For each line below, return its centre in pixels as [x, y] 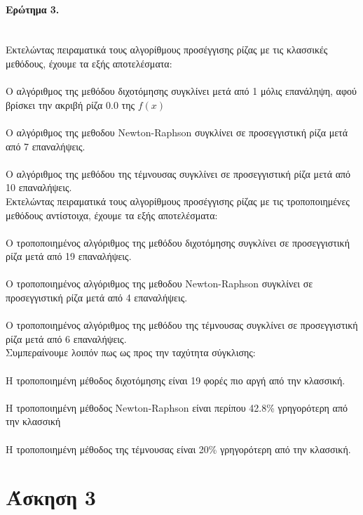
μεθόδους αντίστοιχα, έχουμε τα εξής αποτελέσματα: [112, 215]
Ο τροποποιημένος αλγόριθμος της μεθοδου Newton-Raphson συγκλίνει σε [159, 283]
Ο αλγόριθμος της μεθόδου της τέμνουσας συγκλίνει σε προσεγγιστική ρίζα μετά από [178, 173]
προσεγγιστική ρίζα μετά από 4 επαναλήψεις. [97, 298]
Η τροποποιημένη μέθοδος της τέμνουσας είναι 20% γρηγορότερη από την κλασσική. [178, 449]
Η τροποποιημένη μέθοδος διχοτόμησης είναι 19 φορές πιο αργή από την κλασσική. [176, 380]
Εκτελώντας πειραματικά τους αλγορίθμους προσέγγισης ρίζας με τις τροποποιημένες [178, 201]
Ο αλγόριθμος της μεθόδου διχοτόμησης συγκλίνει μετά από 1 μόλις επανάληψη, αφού [181, 91]
